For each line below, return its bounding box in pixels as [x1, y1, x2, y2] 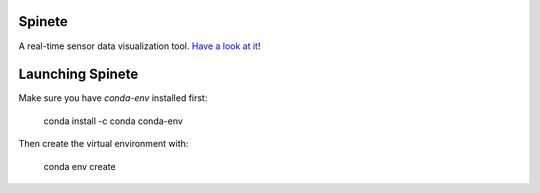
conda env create [43, 160, 116, 172]
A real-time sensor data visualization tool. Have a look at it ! [18, 40, 261, 52]
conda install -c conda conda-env [43, 115, 184, 127]
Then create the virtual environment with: [18, 138, 189, 150]
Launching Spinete [18, 66, 139, 83]
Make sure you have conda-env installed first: [18, 92, 208, 104]
